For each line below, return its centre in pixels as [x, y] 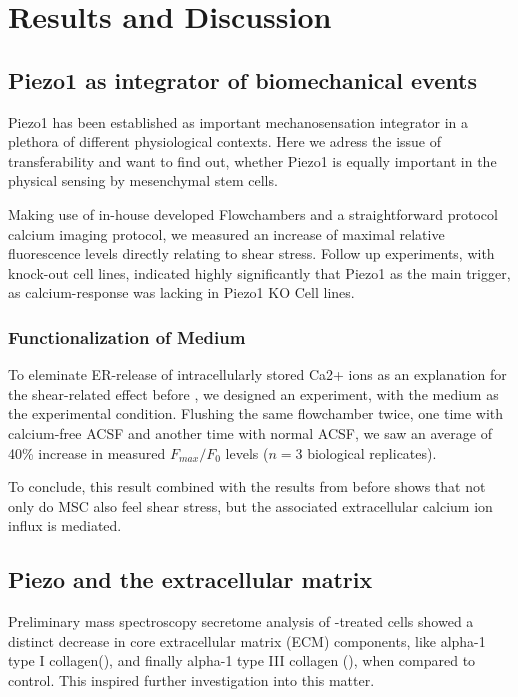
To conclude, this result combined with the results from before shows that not [247, 486]
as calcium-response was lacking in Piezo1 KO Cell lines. [181, 292]
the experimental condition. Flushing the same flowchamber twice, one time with [256, 413]
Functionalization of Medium [127, 336]
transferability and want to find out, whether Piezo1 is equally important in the [252, 160]
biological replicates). [372, 452]
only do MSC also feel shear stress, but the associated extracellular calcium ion [250, 505]
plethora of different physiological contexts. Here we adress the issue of [225, 141]
